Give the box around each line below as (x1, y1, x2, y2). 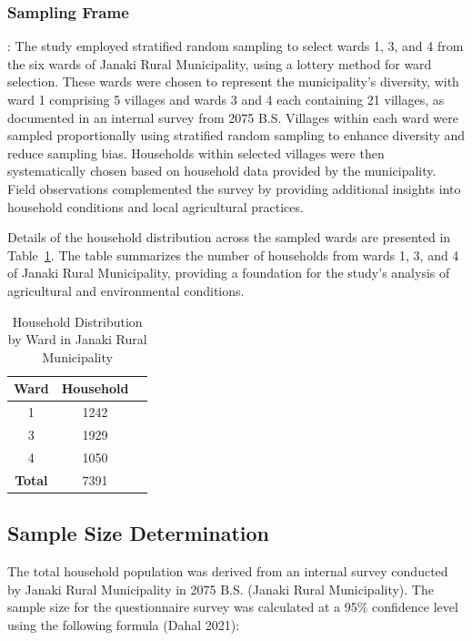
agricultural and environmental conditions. (7, 280, 245, 300)
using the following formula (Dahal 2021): (7, 615, 240, 634)
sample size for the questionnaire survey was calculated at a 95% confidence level (7, 597, 458, 616)
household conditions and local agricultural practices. (7, 197, 304, 216)
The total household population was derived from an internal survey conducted (7, 561, 448, 580)
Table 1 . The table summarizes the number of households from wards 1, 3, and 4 (7, 245, 459, 264)
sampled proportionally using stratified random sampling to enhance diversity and (7, 126, 466, 145)
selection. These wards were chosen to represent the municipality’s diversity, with (7, 72, 459, 91)
